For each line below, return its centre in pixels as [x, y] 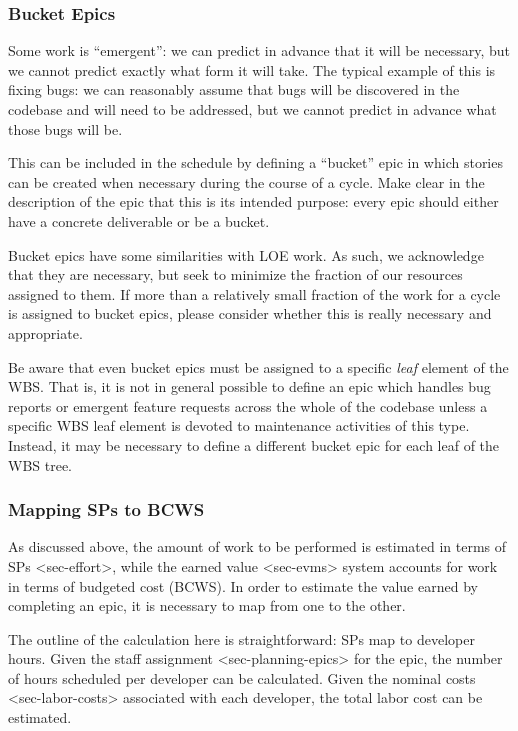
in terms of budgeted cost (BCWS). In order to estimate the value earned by [243, 585]
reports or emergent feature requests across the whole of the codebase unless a [248, 405]
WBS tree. [40, 464]
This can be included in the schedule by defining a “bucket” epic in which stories [255, 162]
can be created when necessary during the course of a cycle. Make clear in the [246, 181]
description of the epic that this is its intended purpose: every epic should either [253, 201]
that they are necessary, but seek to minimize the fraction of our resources [235, 274]
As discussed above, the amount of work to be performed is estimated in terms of [257, 546]
